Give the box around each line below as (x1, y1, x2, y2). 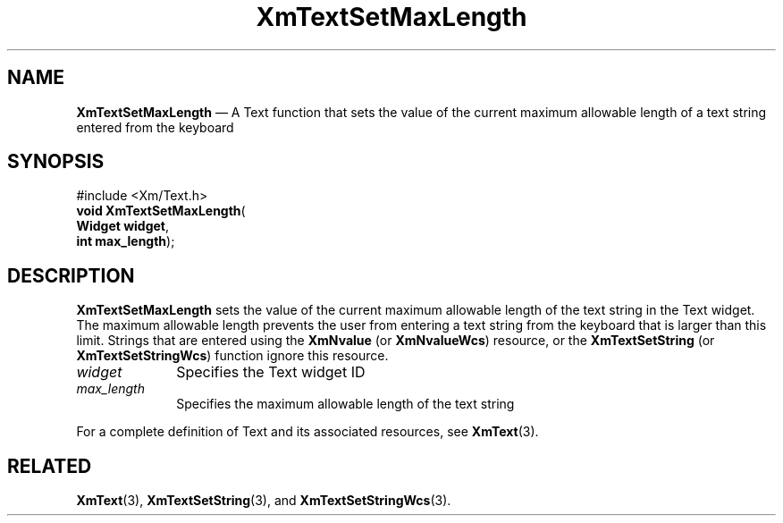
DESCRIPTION (7, 264, 135, 287)
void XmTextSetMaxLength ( (76, 203, 246, 219)
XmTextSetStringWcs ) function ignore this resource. (76, 348, 389, 364)
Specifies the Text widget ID (176, 363, 366, 382)
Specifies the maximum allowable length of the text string (176, 396, 515, 412)
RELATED (7, 454, 92, 477)
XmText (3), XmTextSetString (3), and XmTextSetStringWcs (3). (76, 493, 451, 509)
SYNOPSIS (7, 150, 105, 173)
